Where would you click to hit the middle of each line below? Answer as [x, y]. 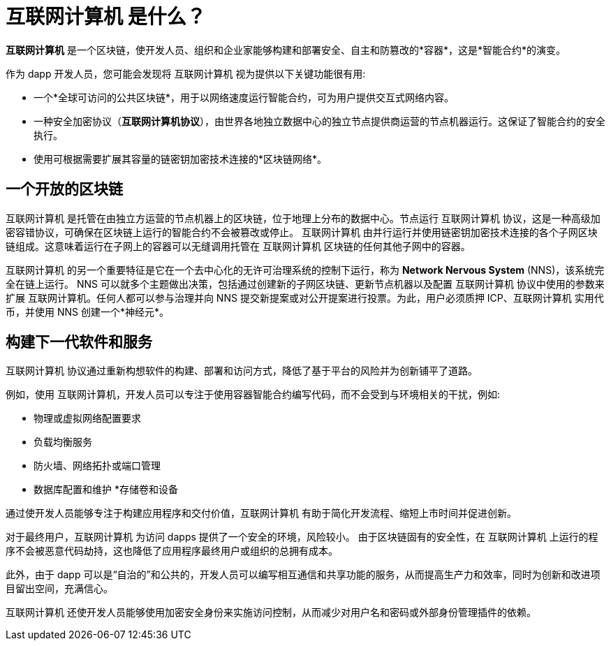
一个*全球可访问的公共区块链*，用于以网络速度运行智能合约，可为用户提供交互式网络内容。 [244, 97]
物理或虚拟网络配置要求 [87, 418]
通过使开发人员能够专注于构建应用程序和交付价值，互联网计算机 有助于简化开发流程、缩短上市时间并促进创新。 [261, 513]
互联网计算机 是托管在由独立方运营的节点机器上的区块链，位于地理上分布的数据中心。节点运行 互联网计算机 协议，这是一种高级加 [303, 218]
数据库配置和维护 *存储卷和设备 [106, 490]
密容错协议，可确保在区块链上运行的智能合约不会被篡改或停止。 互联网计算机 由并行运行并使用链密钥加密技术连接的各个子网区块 [302, 232]
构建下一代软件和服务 [79, 342]
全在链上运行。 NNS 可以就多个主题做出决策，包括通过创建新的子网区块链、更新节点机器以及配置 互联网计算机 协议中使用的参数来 [305, 284]
